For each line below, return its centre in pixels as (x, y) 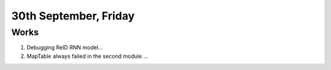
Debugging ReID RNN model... (65, 47)
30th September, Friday (73, 16)
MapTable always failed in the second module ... (87, 56)
